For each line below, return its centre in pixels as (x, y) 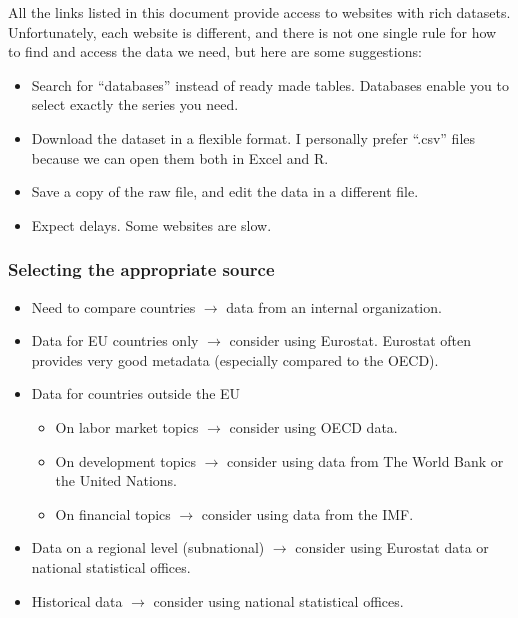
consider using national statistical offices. (278, 600)
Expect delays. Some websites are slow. (151, 224)
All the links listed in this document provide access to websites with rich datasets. (259, 12)
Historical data (77, 600)
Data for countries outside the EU (136, 393)
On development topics (126, 460)
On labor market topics (127, 426)
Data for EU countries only (115, 340)
